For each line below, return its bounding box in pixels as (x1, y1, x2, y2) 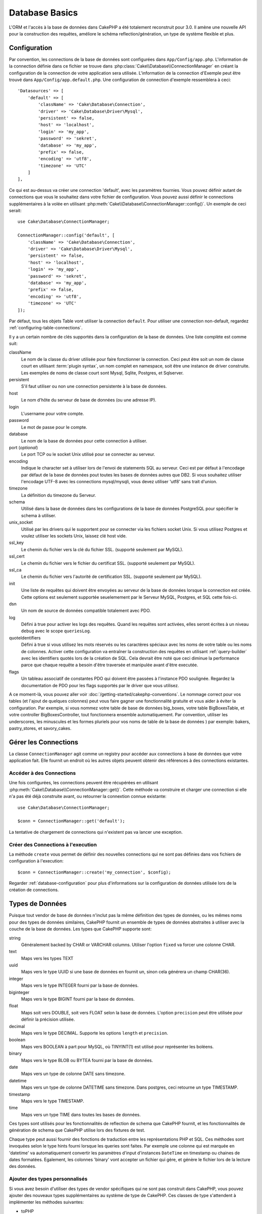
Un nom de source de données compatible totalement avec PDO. (21, 607, 151, 614)
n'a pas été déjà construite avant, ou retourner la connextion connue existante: (9, 793, 167, 799)
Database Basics (9, 7, 78, 18)
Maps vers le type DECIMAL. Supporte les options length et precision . (21, 1030, 168, 1036)
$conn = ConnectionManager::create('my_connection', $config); (17, 869, 171, 875)
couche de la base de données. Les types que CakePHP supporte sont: (9, 926, 152, 932)
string (9, 935, 21, 941)
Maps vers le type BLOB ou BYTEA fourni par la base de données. (21, 1057, 153, 1063)
